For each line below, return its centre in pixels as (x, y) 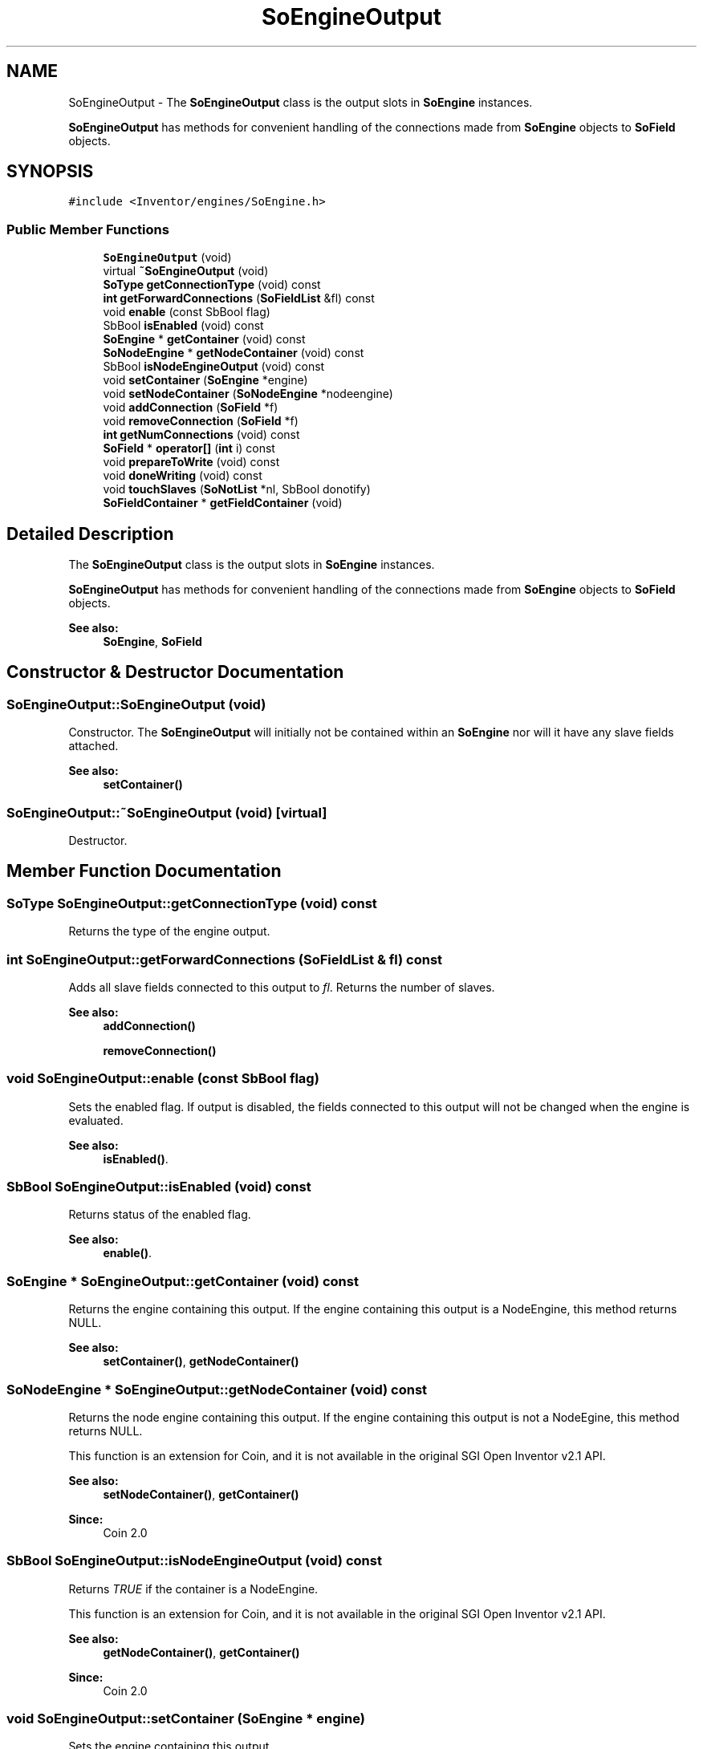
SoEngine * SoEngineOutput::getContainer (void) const (183, 1281)
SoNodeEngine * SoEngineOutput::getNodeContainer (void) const (217, 1389)
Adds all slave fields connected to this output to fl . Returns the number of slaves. (282, 987)
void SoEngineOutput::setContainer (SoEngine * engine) (186, 1719)
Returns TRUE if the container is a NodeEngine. (193, 1589)
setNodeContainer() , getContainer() (201, 1494)
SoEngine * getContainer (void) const (204, 339)
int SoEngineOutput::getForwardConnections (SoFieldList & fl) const (225, 959)
